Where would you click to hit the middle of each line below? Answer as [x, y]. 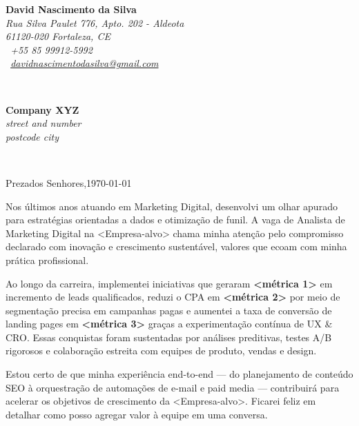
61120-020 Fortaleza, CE [58, 36]
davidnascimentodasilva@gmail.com [85, 63]
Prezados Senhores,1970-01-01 [69, 182]
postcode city [32, 136]
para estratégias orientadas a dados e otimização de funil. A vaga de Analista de [175, 220]
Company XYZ [42, 109]
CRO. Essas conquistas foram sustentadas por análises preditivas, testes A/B [169, 337]
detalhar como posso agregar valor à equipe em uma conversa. [137, 414]
